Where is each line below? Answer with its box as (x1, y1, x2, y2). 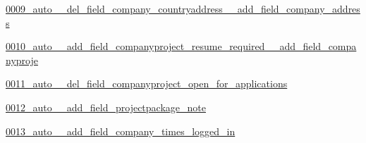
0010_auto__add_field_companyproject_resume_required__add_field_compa (6, 39, 357, 54)
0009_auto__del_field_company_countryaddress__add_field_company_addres (6, 1, 360, 15)
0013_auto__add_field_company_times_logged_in (6, 123, 236, 138)
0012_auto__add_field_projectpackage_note (6, 99, 206, 114)
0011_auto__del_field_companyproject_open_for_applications (6, 76, 288, 91)
